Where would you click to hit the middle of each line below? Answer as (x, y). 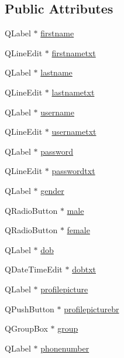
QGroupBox (26, 328)
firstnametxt (74, 52)
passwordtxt (73, 171)
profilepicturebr (92, 308)
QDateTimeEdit (34, 269)
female (78, 230)
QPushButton (30, 308)
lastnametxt (73, 92)
